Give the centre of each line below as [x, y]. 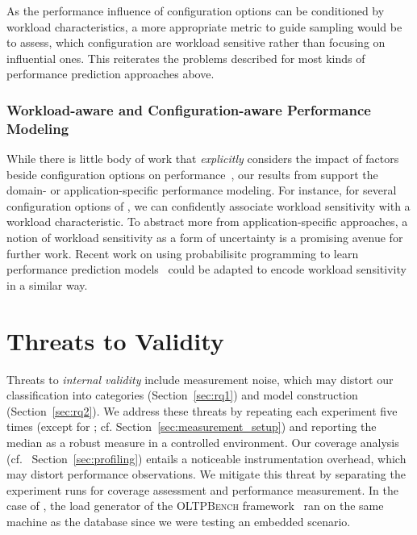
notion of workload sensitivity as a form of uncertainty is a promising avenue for [205, 238]
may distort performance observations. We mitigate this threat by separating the [206, 474]
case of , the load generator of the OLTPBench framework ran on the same [195, 506]
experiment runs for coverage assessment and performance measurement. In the [203, 489]
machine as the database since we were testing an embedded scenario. [179, 521]
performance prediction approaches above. [111, 74]
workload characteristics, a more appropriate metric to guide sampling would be [204, 26]
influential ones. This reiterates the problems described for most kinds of [186, 58]
